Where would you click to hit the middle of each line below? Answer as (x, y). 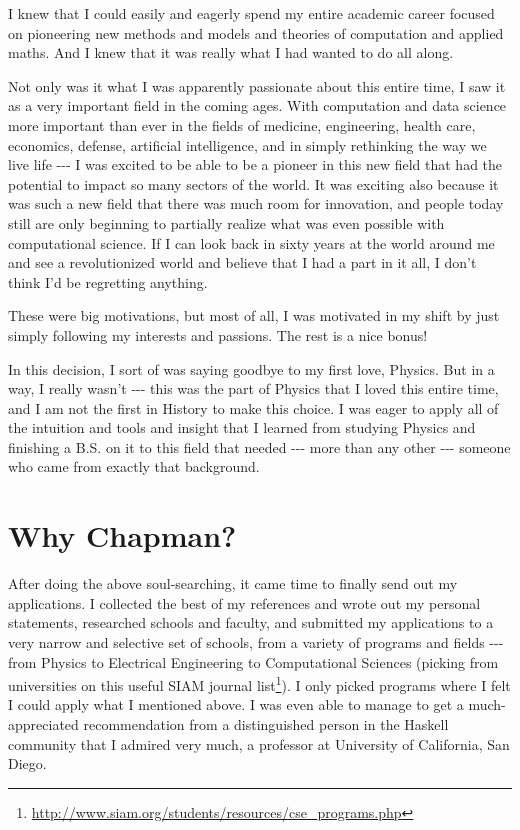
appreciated (43, 724)
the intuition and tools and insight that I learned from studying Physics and (242, 427)
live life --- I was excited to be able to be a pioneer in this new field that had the (255, 164)
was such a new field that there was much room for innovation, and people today (256, 203)
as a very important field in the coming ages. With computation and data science (257, 105)
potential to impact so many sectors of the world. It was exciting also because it (253, 183)
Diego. (27, 763)
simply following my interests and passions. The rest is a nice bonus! (218, 334)
